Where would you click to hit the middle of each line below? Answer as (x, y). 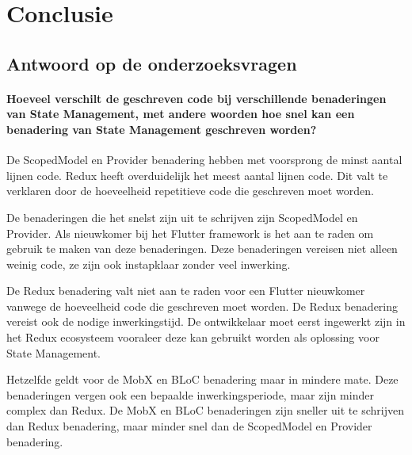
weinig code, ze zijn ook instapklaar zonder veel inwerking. (149, 264)
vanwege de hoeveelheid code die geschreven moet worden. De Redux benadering (202, 306)
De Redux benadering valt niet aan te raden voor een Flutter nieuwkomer (186, 291)
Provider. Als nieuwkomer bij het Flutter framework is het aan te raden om (190, 233)
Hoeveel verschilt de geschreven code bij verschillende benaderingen (196, 98)
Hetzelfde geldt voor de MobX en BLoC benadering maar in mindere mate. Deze (202, 379)
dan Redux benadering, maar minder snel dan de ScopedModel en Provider (189, 426)
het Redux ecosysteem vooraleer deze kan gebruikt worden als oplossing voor (193, 337)
